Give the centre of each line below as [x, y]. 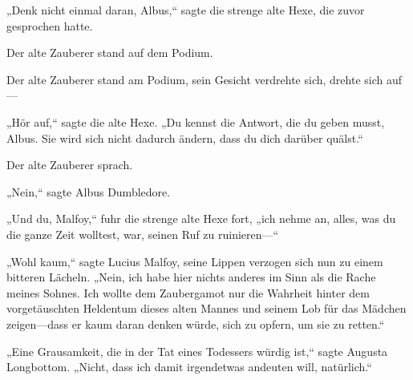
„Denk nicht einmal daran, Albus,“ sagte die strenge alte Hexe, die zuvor [186, 10]
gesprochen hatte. [50, 25]
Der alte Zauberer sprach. [70, 165]
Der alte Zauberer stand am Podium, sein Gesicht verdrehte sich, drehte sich [195, 79]
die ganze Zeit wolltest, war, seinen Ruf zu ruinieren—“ [143, 234]
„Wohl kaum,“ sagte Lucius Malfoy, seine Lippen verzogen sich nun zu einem [195, 261]
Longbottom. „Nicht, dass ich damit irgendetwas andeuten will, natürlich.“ [189, 367]
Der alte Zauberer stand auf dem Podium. [110, 53]
